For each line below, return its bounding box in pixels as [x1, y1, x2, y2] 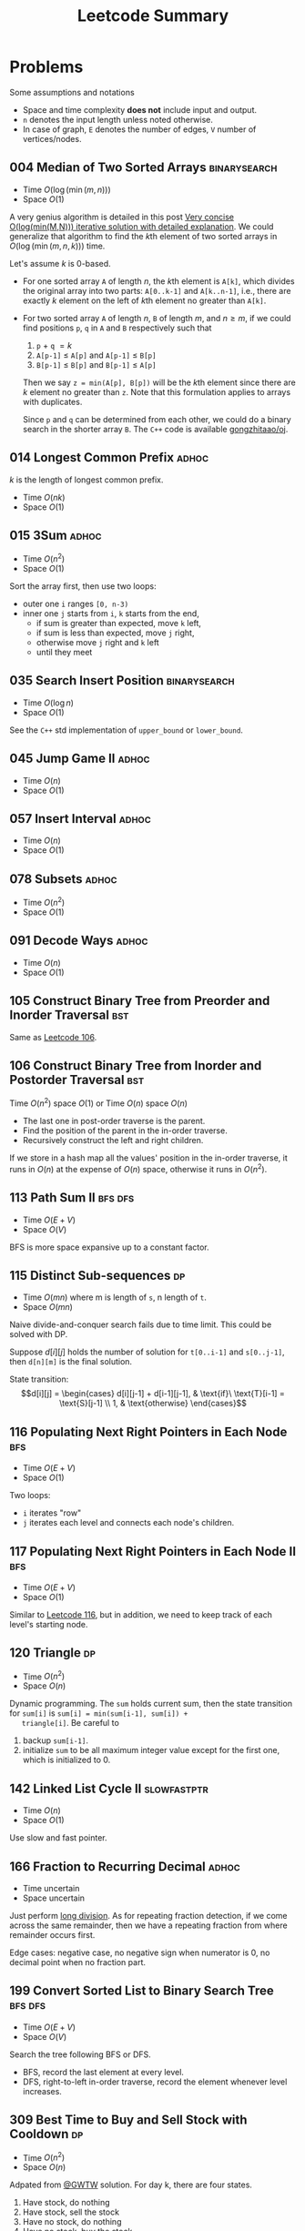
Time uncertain [22, 1883, 80, 1894]
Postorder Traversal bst [9, 1071, 145, 1088]
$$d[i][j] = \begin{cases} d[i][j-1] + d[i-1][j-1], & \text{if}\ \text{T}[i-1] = [21, 1388, 285, 1399]
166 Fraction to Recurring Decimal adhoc [9, 1859, 241, 1874]
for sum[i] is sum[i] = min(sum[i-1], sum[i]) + [9, 1708, 188, 1719]
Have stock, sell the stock [22, 2206, 120, 2217]
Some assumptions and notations [9, 86, 135, 97]
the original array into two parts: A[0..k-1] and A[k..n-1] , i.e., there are [22, 285, 291, 296]
